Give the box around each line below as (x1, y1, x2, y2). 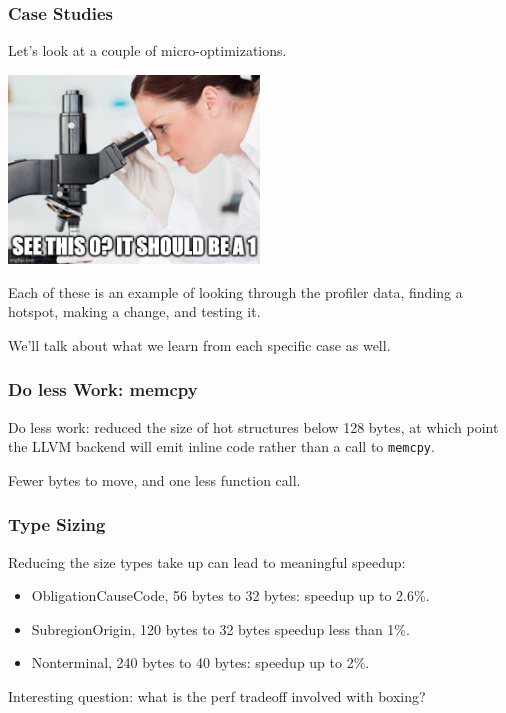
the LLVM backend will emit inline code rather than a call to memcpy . (8, 436, 435, 457)
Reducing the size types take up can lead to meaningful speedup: (8, 551, 406, 572)
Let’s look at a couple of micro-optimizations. (8, 40, 287, 61)
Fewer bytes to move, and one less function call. (8, 469, 301, 490)
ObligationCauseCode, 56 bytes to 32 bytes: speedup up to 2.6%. (31, 585, 430, 606)
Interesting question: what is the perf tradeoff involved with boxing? (8, 685, 426, 706)
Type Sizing (8, 512, 106, 537)
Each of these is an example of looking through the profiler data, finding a (8, 281, 463, 302)
